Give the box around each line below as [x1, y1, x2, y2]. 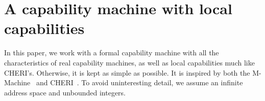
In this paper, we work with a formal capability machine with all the [4, 47, 219, 58]
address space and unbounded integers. [4, 87, 126, 97]
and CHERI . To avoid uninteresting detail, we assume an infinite [36, 77, 243, 88]
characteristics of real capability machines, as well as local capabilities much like [4, 57, 255, 68]
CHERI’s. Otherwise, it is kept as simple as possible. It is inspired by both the [4, 67, 250, 78]
